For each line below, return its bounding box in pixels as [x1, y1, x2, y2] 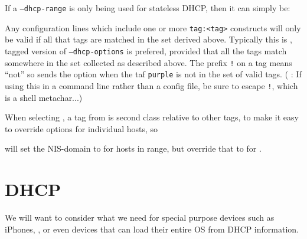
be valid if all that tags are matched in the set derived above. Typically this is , [5, 33, 292, 45]
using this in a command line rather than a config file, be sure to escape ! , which [5, 79, 298, 91]
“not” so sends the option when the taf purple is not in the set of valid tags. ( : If [5, 68, 302, 80]
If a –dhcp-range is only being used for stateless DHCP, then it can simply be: [5, 2, 290, 14]
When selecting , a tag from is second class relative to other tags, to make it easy [5, 111, 299, 123]
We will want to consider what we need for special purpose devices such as [5, 211, 275, 224]
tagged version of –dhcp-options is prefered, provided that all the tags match [5, 44, 287, 57]
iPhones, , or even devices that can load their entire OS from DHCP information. [5, 222, 299, 235]
